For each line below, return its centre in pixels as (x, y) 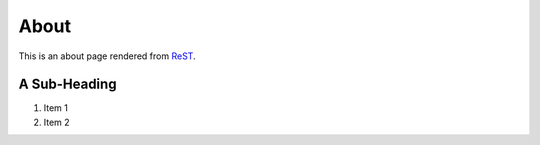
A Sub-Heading (67, 84)
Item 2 (56, 122)
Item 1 (56, 108)
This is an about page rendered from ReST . (107, 56)
